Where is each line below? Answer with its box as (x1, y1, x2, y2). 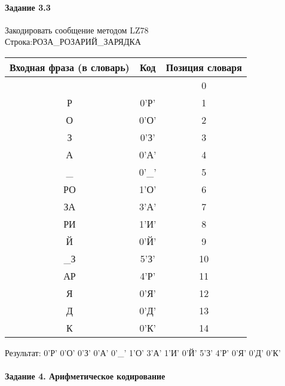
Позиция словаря (166, 60, 242, 74)
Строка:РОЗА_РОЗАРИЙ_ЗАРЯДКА (5, 35, 141, 48)
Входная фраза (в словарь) (10, 60, 130, 74)
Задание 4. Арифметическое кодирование (5, 370, 166, 382)
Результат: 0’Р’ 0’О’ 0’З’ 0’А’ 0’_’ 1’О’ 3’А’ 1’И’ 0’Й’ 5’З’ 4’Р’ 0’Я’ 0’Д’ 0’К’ (5, 346, 281, 359)
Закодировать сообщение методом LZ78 (5, 23, 149, 36)
